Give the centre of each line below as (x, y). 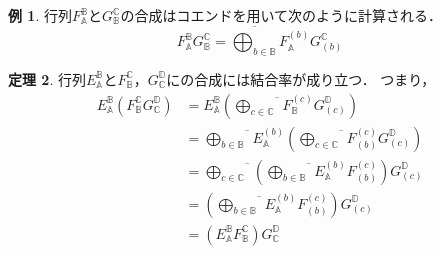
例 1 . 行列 (40, 15)
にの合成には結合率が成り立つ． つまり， (301, 78)
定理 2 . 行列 (47, 78)
